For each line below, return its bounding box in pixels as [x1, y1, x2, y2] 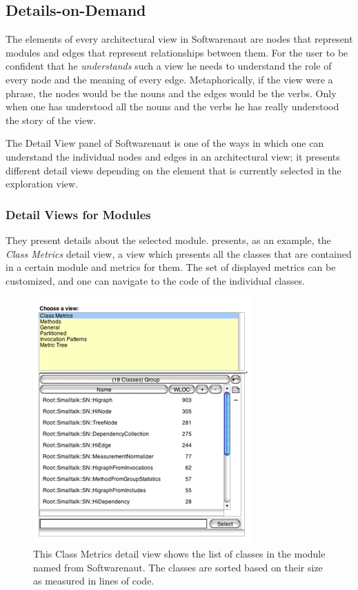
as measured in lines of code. [33, 573, 155, 588]
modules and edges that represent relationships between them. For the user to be [6, 45, 348, 59]
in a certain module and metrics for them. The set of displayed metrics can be [6, 260, 336, 274]
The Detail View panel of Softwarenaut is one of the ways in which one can [6, 136, 324, 150]
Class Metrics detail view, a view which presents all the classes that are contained [6, 246, 352, 261]
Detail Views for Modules [6, 205, 151, 223]
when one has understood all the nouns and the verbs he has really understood [6, 99, 339, 114]
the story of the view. [6, 112, 97, 127]
